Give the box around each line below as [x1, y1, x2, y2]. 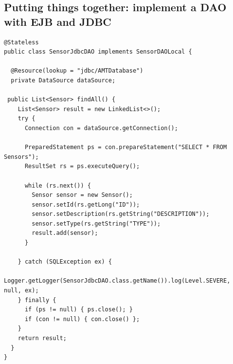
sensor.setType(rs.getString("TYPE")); [32, 220, 161, 227]
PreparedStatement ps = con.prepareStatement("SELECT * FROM [24, 144, 227, 151]
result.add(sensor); [32, 230, 98, 237]
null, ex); [4, 287, 39, 294]
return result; [18, 335, 67, 342]
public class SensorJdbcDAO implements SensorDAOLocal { [4, 48, 192, 56]
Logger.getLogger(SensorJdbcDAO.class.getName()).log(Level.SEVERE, [4, 277, 231, 285]
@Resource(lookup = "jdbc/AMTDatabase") [11, 67, 143, 75]
